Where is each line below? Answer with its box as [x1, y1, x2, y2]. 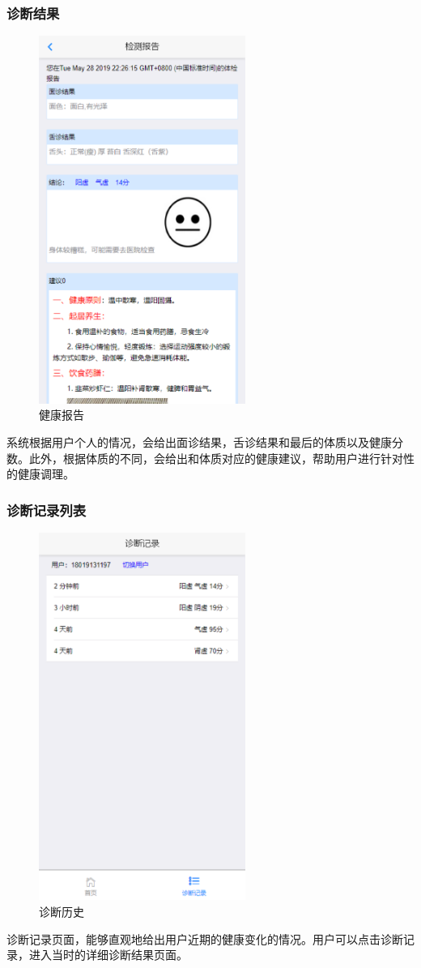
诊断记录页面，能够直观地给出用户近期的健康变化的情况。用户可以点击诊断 [6, 930, 403, 947]
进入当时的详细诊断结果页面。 [28, 946, 188, 963]
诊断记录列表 [6, 499, 87, 520]
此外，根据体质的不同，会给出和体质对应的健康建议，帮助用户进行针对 [28, 449, 403, 466]
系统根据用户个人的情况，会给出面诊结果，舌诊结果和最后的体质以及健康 [6, 433, 392, 450]
